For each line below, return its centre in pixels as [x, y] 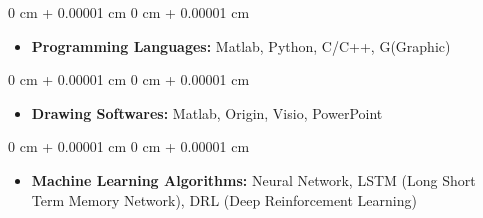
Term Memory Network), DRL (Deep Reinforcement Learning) [224, 199]
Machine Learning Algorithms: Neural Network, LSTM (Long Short [253, 179]
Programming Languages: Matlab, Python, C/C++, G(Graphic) [241, 45]
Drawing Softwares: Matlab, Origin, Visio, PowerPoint [207, 112]
